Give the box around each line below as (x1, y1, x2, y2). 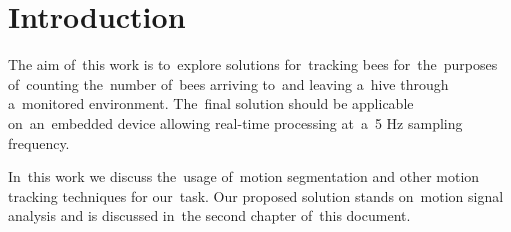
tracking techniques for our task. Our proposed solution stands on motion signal (8, 185, 504, 206)
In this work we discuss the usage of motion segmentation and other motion (8, 166, 480, 187)
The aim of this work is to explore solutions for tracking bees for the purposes (8, 54, 498, 75)
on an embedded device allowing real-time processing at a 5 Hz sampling (8, 112, 463, 133)
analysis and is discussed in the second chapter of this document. (8, 205, 411, 226)
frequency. (8, 132, 70, 153)
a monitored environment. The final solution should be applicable (8, 93, 414, 114)
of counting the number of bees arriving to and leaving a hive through (8, 73, 449, 94)
